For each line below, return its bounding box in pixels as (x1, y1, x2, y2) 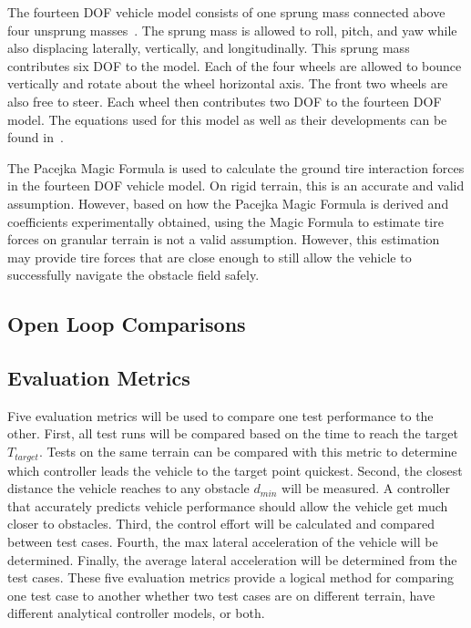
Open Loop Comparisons (7, 310, 246, 338)
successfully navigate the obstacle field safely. (7, 265, 260, 284)
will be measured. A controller (282, 479, 451, 498)
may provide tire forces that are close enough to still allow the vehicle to (7, 247, 412, 266)
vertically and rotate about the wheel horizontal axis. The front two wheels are (7, 74, 448, 93)
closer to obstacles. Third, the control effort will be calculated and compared (7, 514, 435, 533)
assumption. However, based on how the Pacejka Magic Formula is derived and (7, 193, 449, 212)
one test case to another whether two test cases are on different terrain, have (7, 585, 435, 604)
